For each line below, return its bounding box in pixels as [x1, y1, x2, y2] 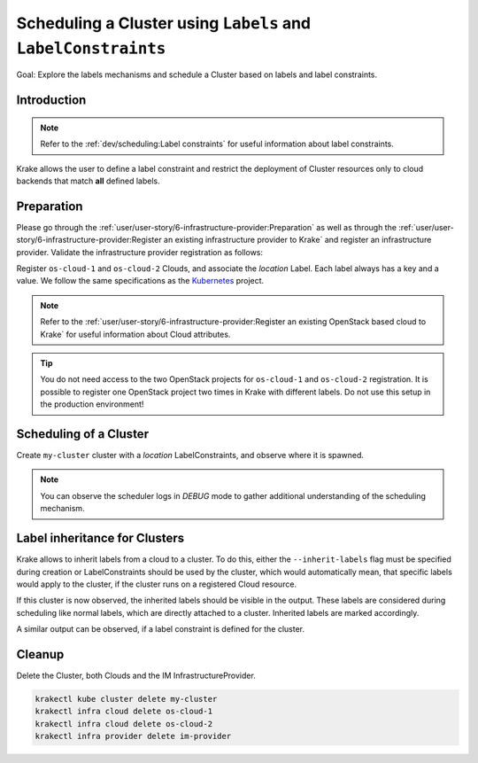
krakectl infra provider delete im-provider [35, 731, 232, 742]
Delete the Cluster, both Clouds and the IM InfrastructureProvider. [16, 670, 256, 681]
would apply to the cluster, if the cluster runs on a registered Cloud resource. [16, 579, 297, 589]
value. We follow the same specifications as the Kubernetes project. [16, 276, 265, 286]
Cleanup [16, 647, 65, 662]
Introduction [16, 93, 87, 108]
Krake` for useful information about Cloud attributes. [40, 329, 231, 339]
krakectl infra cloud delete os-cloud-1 [35, 706, 212, 717]
